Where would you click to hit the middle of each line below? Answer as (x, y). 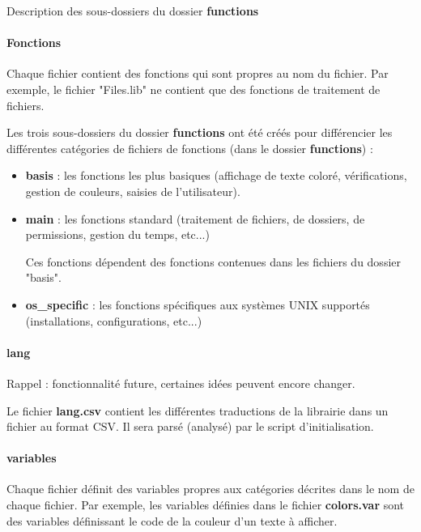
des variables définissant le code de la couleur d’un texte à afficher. (172, 520)
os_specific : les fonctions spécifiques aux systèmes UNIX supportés (198, 304)
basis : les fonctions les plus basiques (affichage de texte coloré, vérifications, (216, 175)
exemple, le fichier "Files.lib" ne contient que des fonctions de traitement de (193, 89)
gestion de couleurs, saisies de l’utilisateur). (133, 191)
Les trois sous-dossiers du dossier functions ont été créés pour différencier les (200, 132)
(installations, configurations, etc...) (114, 320)
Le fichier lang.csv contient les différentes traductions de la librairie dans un (198, 410)
